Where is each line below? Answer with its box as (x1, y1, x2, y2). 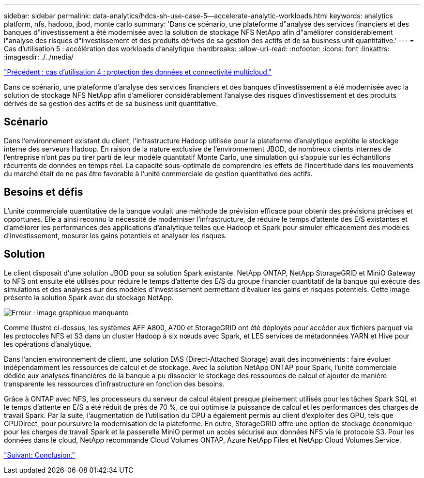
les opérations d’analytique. (4, 339, 92, 348)
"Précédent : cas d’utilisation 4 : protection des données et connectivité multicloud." (4, 68, 272, 76)
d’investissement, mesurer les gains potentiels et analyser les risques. (4, 231, 227, 240)
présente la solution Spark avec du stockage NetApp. (4, 293, 174, 302)
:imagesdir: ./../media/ (4, 53, 74, 61)
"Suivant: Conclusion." (4, 450, 76, 459)
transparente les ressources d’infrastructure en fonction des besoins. (4, 379, 225, 388)
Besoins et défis (4, 186, 83, 199)
